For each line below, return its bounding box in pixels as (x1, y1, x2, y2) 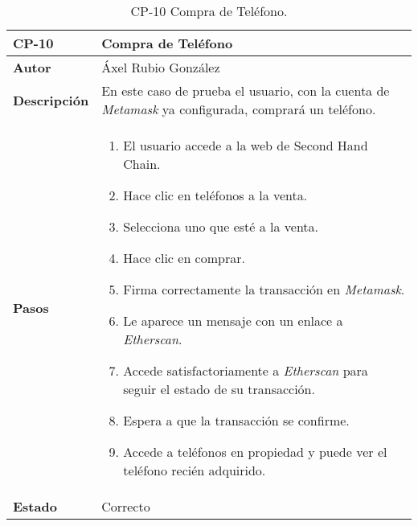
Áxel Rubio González (101, 58, 220, 76)
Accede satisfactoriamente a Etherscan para (123, 361, 368, 380)
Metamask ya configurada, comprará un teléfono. (101, 100, 376, 118)
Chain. (123, 154, 161, 173)
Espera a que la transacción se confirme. (123, 411, 350, 429)
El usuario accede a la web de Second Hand (123, 136, 368, 154)
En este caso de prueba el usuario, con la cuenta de (101, 81, 390, 100)
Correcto (101, 497, 150, 516)
